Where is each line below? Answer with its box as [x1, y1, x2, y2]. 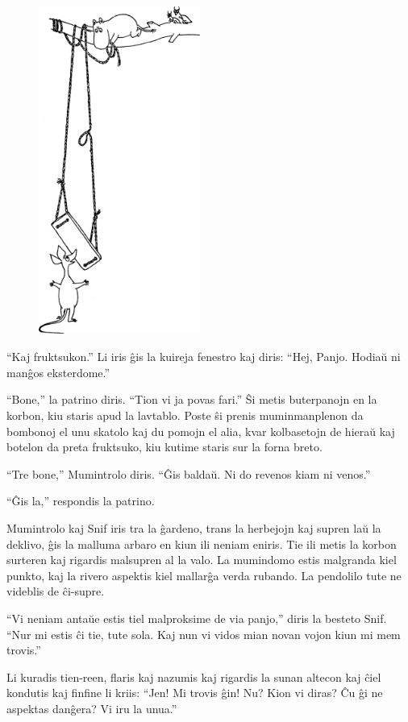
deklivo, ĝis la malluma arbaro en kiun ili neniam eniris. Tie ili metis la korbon [6, 535, 397, 552]
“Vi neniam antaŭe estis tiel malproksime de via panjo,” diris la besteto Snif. [6, 609, 387, 626]
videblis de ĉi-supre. [6, 583, 105, 600]
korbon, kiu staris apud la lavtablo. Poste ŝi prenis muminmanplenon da [6, 407, 364, 424]
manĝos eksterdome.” [6, 363, 110, 380]
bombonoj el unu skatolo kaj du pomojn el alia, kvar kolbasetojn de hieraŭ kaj [6, 422, 395, 439]
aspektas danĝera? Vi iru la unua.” [6, 699, 177, 716]
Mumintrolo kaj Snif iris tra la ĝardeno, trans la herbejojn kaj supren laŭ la [6, 520, 381, 536]
